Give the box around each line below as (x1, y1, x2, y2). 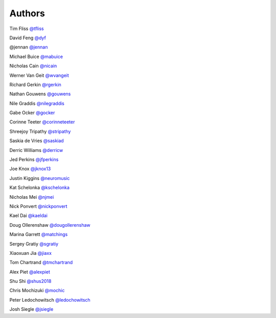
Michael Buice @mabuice (9, 54, 63, 60)
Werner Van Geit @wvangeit (9, 72, 69, 78)
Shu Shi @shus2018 (9, 278, 52, 284)
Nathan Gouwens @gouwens (9, 91, 71, 97)
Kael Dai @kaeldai (9, 213, 48, 219)
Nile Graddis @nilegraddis (9, 100, 65, 107)
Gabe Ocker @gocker (9, 110, 55, 116)
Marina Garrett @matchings (9, 231, 68, 237)
